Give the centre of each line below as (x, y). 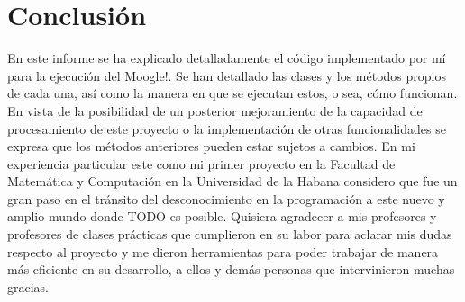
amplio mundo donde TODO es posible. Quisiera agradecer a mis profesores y (222, 216)
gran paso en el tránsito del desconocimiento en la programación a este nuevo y (226, 198)
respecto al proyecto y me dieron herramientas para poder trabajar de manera (223, 251)
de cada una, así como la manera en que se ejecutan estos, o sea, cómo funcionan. (232, 93)
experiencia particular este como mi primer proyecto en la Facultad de (201, 163)
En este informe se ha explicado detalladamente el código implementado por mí (227, 58)
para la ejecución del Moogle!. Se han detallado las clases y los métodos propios (227, 75)
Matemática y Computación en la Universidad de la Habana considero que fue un (232, 181)
